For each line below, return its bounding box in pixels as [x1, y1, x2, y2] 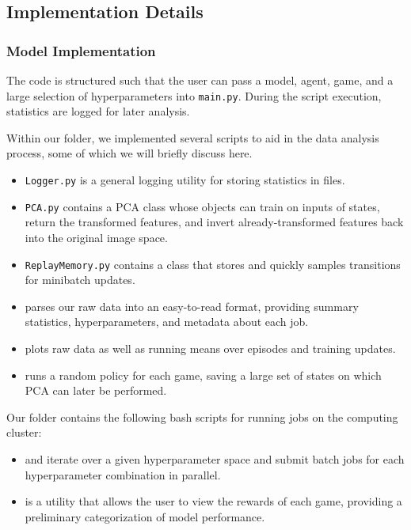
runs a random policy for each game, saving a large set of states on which [25, 366, 382, 383]
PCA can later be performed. [25, 382, 167, 399]
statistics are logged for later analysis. [6, 103, 190, 119]
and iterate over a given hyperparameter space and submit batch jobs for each [25, 450, 405, 467]
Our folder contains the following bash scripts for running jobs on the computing [6, 408, 398, 425]
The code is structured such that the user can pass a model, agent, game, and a [6, 72, 394, 88]
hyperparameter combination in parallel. [25, 466, 221, 483]
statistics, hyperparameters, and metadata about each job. [25, 313, 309, 330]
